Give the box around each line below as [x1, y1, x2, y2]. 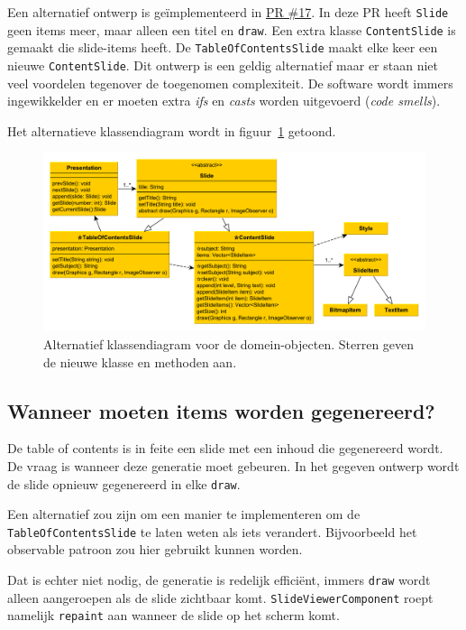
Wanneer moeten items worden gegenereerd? [7, 396, 435, 424]
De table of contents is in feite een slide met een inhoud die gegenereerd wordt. [7, 439, 443, 458]
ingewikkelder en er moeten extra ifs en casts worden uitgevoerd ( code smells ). [7, 91, 441, 110]
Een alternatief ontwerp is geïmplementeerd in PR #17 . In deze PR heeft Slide [7, 3, 449, 21]
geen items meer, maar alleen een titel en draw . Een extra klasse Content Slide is [7, 20, 456, 39]
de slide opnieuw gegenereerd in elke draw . [7, 474, 241, 493]
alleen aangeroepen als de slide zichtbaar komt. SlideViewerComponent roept [7, 588, 434, 607]
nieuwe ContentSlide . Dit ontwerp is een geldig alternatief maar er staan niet [7, 55, 439, 74]
